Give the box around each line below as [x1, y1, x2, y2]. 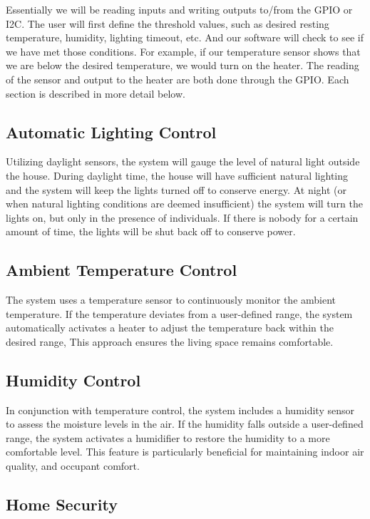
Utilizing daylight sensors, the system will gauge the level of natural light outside [6, 154, 360, 169]
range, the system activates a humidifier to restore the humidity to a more [6, 430, 330, 445]
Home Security [6, 493, 118, 515]
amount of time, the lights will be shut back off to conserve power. [6, 224, 296, 239]
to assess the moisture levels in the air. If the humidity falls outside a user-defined [6, 416, 364, 431]
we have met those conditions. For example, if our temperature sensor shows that [6, 43, 361, 58]
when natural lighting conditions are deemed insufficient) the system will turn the [6, 196, 363, 211]
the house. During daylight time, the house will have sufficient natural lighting [6, 168, 349, 183]
